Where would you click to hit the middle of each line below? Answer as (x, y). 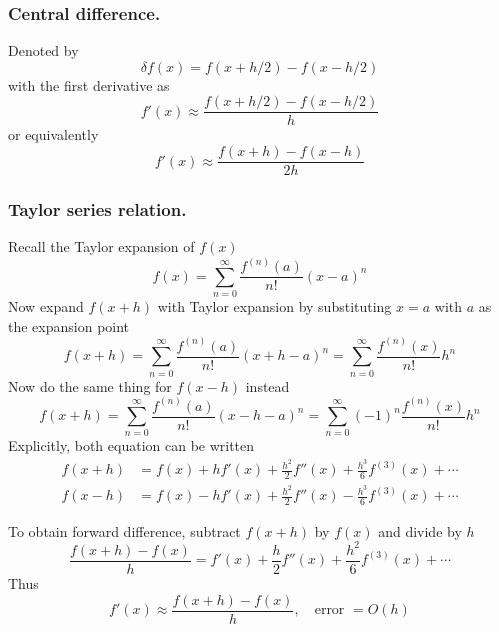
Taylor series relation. (97, 209)
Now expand (46, 306)
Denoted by (43, 50)
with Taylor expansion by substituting (274, 306)
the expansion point (69, 325)
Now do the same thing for (90, 385)
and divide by (420, 530)
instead (267, 385)
